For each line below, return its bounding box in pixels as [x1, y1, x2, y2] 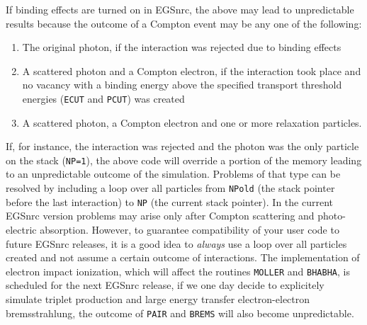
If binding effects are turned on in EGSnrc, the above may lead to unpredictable [6, 2, 354, 16]
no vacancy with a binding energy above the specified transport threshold [22, 77, 342, 92]
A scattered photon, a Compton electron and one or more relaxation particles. [22, 115, 362, 130]
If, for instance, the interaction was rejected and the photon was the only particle [6, 139, 359, 154]
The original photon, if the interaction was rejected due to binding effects [22, 40, 341, 55]
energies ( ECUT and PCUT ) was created [22, 91, 185, 106]
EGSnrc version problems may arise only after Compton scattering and [6, 208, 315, 223]
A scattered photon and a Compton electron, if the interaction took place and [22, 63, 361, 78]
